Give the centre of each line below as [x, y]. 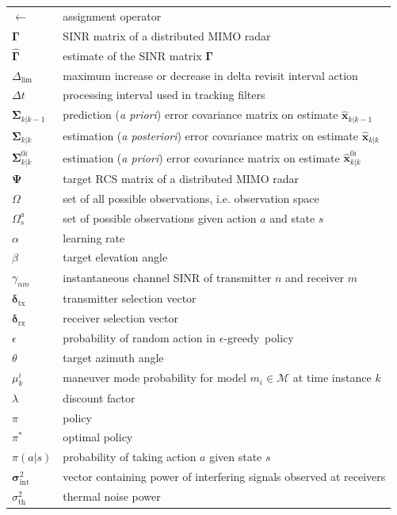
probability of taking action [130, 457]
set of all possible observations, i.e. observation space [191, 198]
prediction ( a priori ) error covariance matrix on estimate [200, 114]
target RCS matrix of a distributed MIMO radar [181, 179]
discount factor [99, 397]
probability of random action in [139, 337]
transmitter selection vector [130, 298]
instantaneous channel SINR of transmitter [167, 278]
